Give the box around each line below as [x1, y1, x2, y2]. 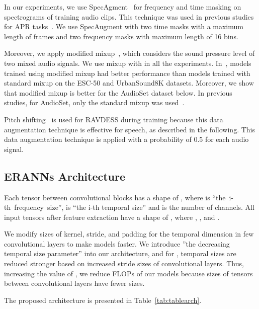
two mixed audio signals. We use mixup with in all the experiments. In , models [4, 57, 251, 68]
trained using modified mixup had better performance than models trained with [4, 67, 250, 78]
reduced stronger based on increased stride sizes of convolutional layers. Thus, [4, 258, 244, 269]
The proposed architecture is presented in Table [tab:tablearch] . [4, 294, 202, 305]
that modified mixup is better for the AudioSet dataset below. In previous [4, 87, 232, 98]
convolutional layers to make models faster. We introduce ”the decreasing [4, 238, 230, 249]
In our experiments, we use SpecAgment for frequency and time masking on [4, 2, 241, 12]
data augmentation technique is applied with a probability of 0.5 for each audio [4, 134, 249, 144]
